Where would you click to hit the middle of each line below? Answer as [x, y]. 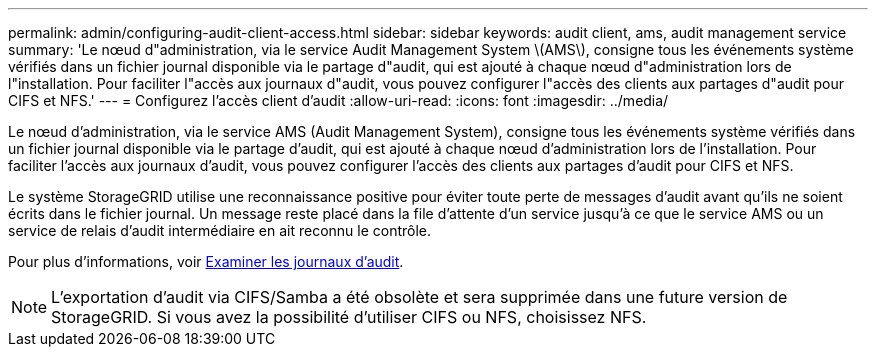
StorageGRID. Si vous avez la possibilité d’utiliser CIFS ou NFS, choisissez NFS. [349, 317]
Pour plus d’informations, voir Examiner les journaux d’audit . [206, 261]
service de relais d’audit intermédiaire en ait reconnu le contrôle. [220, 230]
